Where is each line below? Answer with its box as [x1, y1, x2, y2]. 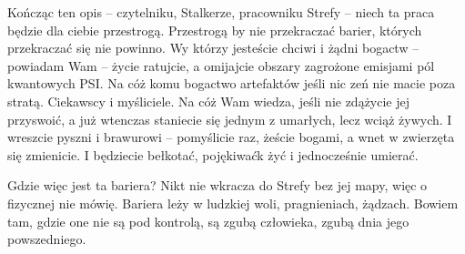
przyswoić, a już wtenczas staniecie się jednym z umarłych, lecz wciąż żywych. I [7, 109, 452, 128]
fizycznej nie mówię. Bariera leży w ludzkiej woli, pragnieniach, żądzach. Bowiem [7, 193, 459, 212]
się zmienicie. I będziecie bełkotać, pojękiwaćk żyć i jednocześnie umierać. [7, 145, 419, 164]
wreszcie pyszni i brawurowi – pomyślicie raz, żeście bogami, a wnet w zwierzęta [7, 127, 455, 147]
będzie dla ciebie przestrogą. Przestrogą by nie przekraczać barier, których [7, 20, 422, 39]
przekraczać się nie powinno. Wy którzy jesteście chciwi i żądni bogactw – [7, 38, 420, 57]
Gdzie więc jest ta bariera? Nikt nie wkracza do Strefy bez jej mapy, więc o [7, 176, 428, 195]
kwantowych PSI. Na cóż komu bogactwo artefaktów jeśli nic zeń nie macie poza [7, 74, 456, 93]
